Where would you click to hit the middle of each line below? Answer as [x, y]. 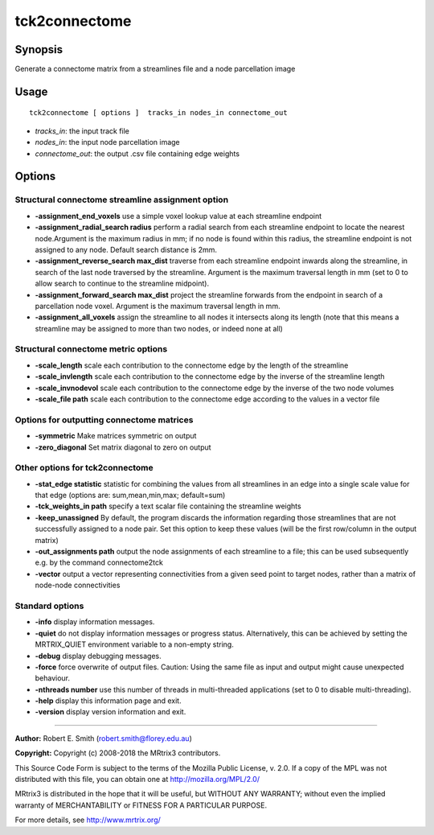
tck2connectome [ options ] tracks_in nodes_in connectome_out [159, 113]
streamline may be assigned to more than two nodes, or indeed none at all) [159, 328]
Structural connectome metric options [91, 349]
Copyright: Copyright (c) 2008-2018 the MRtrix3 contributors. [118, 753]
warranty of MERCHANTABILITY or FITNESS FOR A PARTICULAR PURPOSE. [141, 805]
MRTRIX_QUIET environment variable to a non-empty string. [135, 644]
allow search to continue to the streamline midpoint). [122, 284]
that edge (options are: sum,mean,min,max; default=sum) [130, 496]
